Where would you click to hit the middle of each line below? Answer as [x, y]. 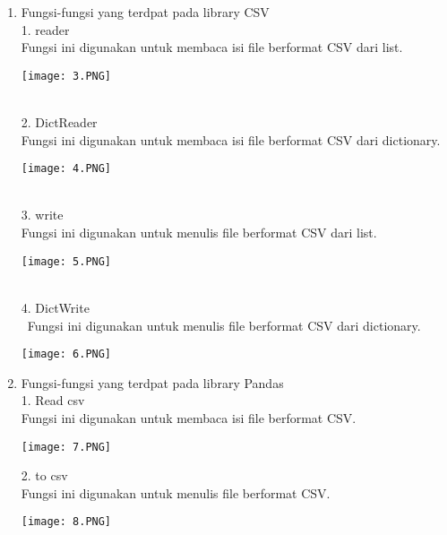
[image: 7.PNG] [66, 447]
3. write [42, 215]
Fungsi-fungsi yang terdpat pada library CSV [145, 12]
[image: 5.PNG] [66, 261]
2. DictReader [59, 122]
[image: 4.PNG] [66, 169]
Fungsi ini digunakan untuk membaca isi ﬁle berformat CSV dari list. [212, 47]
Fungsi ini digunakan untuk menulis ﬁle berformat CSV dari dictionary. [224, 325]
